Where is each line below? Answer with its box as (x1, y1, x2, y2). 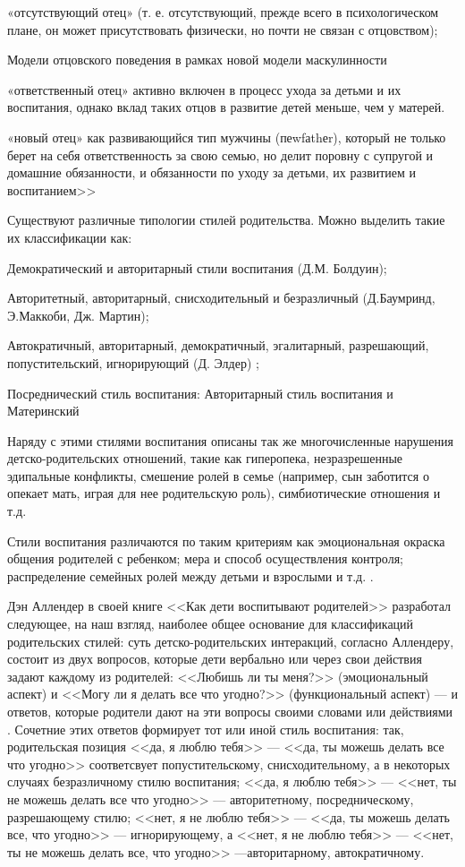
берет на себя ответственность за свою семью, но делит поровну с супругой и (7, 145, 434, 164)
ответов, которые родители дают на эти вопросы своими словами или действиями (7, 702, 453, 720)
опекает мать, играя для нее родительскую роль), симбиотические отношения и (7, 484, 441, 502)
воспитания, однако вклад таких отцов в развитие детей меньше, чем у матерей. (7, 98, 445, 116)
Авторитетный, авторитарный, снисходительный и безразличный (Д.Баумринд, (7, 288, 435, 307)
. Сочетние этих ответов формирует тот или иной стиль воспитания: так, (7, 719, 404, 738)
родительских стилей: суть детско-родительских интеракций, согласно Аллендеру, (7, 631, 454, 650)
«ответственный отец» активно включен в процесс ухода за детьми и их (7, 80, 402, 99)
